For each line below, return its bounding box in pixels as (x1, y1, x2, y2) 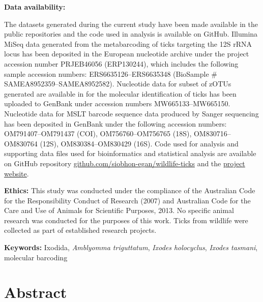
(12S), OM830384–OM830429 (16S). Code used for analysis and (40, 138, 239, 148)
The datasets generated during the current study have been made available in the (4, 18, 258, 29)
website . (4, 168, 29, 178)
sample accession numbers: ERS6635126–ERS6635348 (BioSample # (4, 68, 217, 79)
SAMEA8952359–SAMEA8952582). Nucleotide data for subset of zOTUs (4, 78, 231, 89)
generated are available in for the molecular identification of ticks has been (4, 88, 237, 99)
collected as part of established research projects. (4, 225, 157, 235)
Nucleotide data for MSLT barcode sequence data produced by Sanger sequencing (4, 108, 259, 118)
